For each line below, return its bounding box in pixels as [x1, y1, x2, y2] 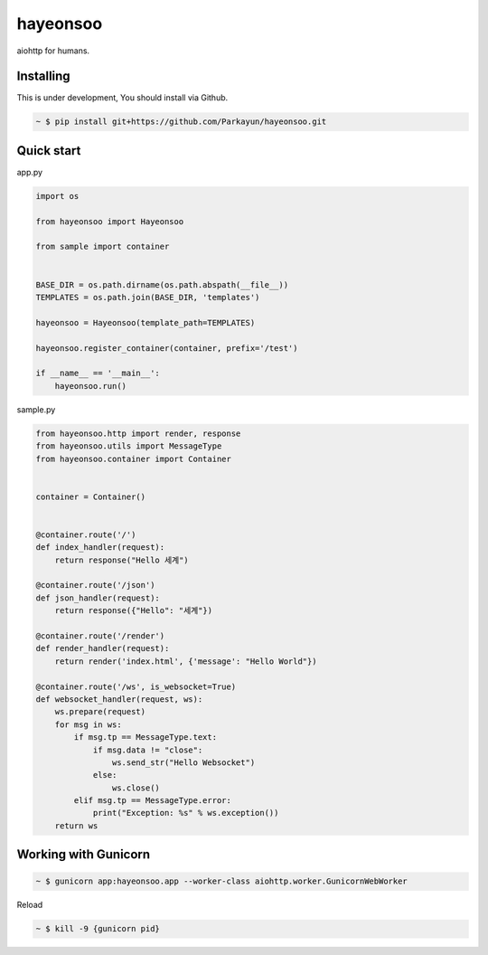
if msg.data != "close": [92, 744, 203, 755]
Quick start [16, 143, 81, 158]
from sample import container [35, 241, 170, 252]
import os [35, 191, 80, 201]
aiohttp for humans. [16, 45, 90, 56]
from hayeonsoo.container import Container [35, 453, 232, 464]
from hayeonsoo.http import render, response [35, 428, 241, 439]
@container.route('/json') [35, 580, 155, 591]
